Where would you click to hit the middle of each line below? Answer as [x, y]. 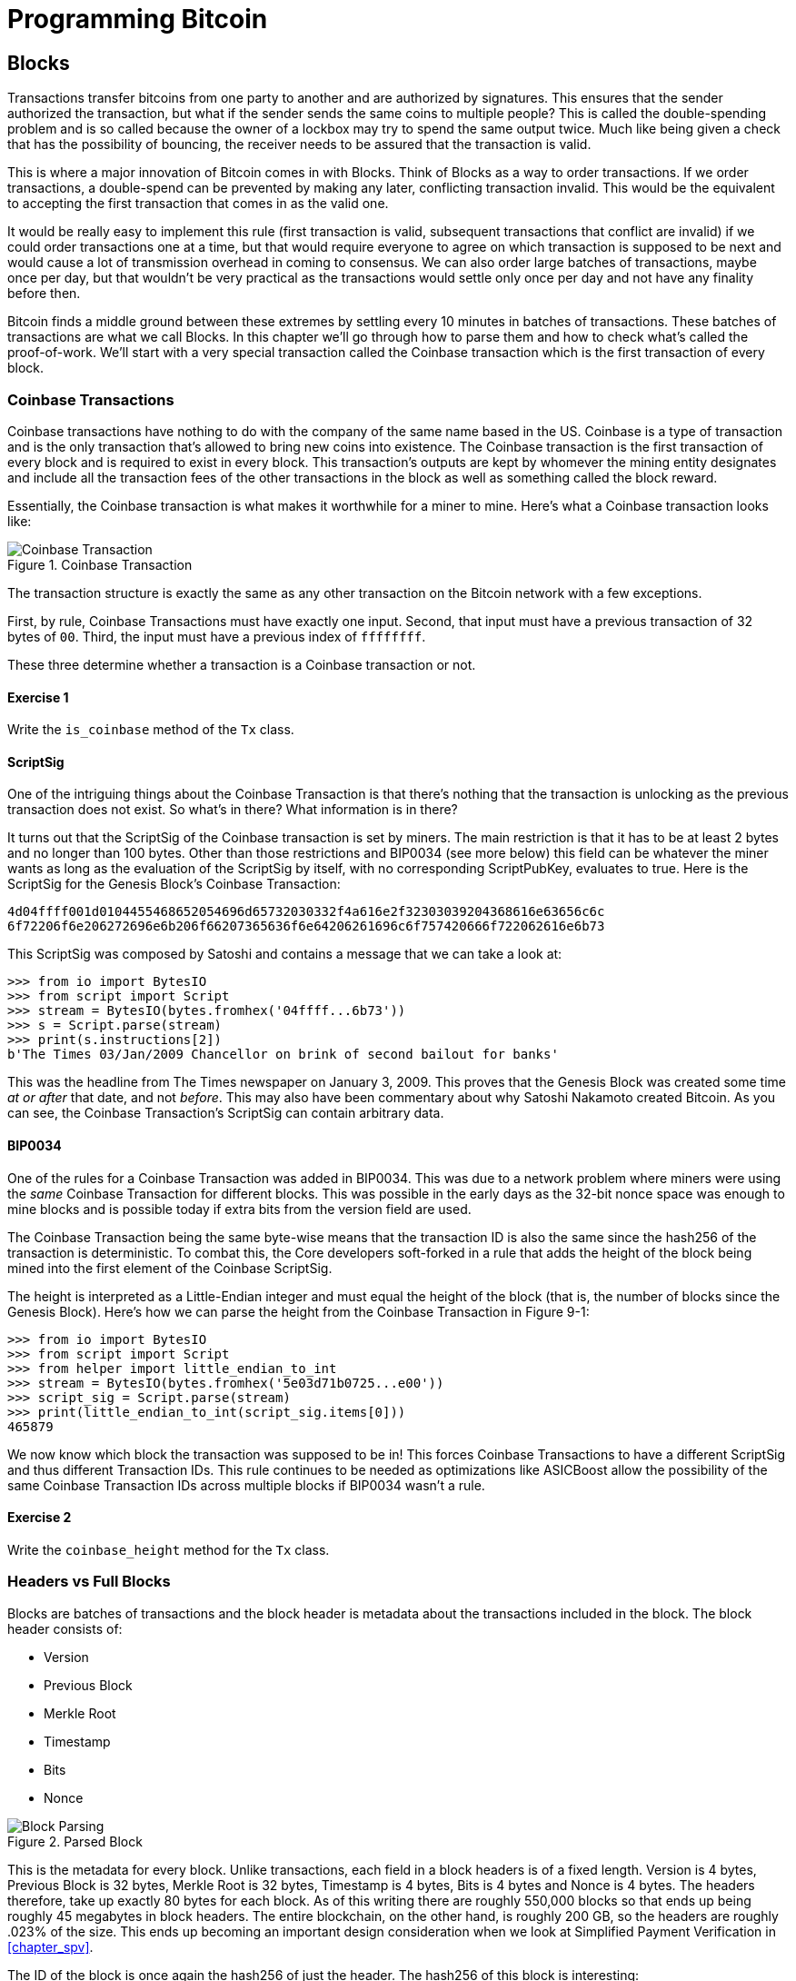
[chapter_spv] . [50, 1946]
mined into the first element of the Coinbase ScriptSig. [170, 1268]
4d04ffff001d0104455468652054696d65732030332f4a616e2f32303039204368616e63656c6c [306, 912]
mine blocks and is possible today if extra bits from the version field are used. [239, 1209]
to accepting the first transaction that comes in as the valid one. [198, 204]
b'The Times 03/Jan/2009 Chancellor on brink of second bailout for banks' [283, 1055]
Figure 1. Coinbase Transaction [100, 564]
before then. [44, 294]
